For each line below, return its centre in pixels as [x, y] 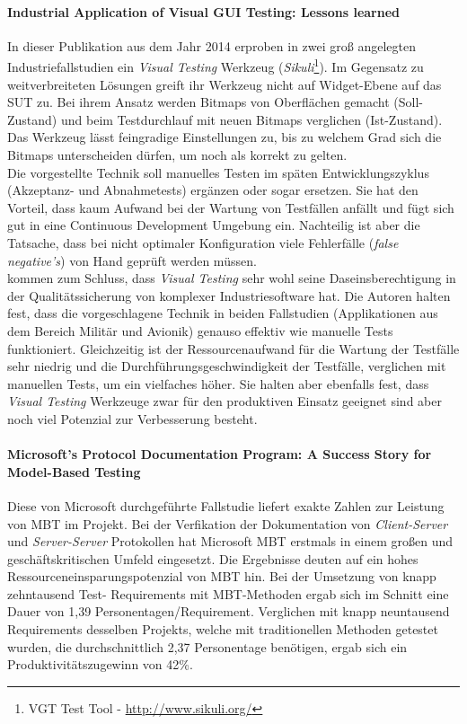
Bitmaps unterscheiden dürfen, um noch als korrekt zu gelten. [177, 155]
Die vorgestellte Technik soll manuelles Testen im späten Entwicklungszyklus [218, 172]
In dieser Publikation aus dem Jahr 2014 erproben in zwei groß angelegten [211, 45]
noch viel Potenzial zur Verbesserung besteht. [132, 418]
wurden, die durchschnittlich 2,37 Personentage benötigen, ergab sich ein [207, 646]
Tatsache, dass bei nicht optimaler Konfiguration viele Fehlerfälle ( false [203, 242]
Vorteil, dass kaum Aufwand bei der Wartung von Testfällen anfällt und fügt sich [231, 207]
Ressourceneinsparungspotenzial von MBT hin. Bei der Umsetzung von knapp [222, 576]
